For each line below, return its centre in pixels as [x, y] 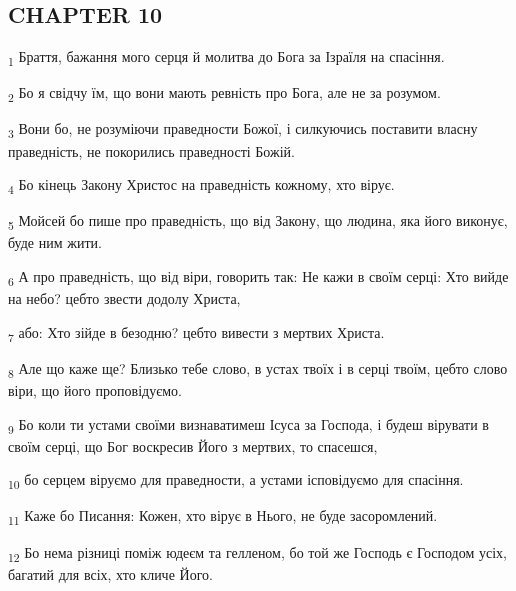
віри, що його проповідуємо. [95, 389]
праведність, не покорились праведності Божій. [151, 150]
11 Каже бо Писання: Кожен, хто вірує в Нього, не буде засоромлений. [223, 517]
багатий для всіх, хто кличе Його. [110, 573]
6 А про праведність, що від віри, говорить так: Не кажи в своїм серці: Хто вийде [258, 277]
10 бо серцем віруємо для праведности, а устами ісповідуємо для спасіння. [236, 481]
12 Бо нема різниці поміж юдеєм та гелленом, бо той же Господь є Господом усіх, [257, 553]
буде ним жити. [55, 242]
